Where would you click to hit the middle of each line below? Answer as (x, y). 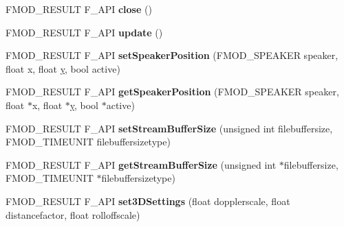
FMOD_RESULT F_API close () (79, 9)
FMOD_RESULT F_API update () (84, 32)
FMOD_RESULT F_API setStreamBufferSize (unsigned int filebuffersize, (169, 128)
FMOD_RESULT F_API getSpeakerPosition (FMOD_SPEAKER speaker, (172, 92)
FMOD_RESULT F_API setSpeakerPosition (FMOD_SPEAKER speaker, (172, 55)
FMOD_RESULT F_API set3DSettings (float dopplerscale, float (148, 201)
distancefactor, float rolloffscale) (73, 214)
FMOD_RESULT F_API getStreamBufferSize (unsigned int (141, 164)
